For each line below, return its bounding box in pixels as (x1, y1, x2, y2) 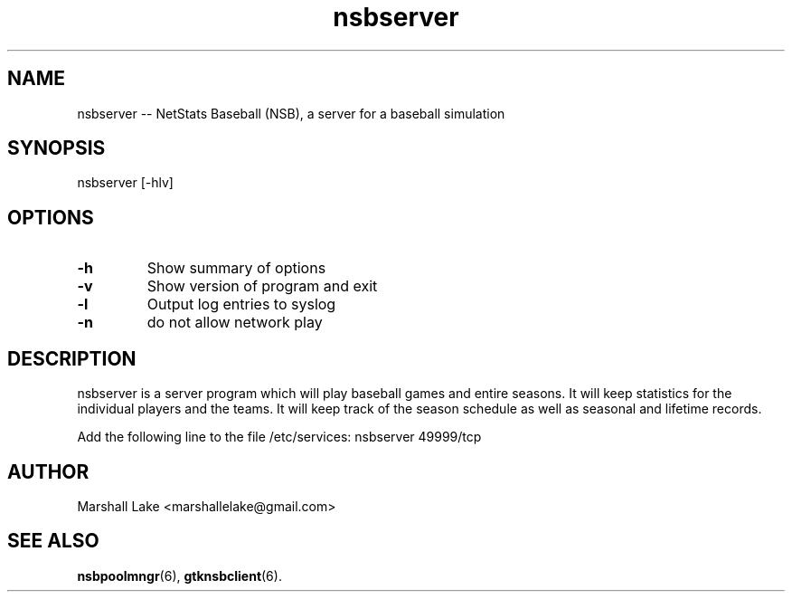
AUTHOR (7, 460, 90, 483)
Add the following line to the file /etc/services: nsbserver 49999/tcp (77, 429, 482, 445)
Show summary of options (146, 259, 326, 278)
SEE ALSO (7, 529, 99, 553)
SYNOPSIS (7, 137, 106, 160)
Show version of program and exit (146, 277, 378, 296)
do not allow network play (146, 313, 323, 332)
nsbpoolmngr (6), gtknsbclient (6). (77, 567, 282, 584)
